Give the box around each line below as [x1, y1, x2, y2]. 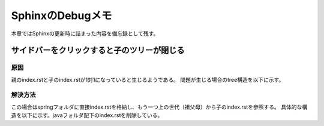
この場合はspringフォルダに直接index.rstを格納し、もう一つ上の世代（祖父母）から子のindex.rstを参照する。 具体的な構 [11, 103, 308, 110]
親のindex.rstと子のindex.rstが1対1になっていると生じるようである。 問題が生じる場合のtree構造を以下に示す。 [11, 76, 284, 83]
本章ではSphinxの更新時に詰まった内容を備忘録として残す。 [11, 30, 159, 37]
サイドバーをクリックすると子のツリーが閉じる [11, 45, 185, 56]
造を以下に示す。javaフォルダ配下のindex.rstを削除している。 [11, 112, 163, 119]
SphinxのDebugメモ [11, 9, 112, 22]
